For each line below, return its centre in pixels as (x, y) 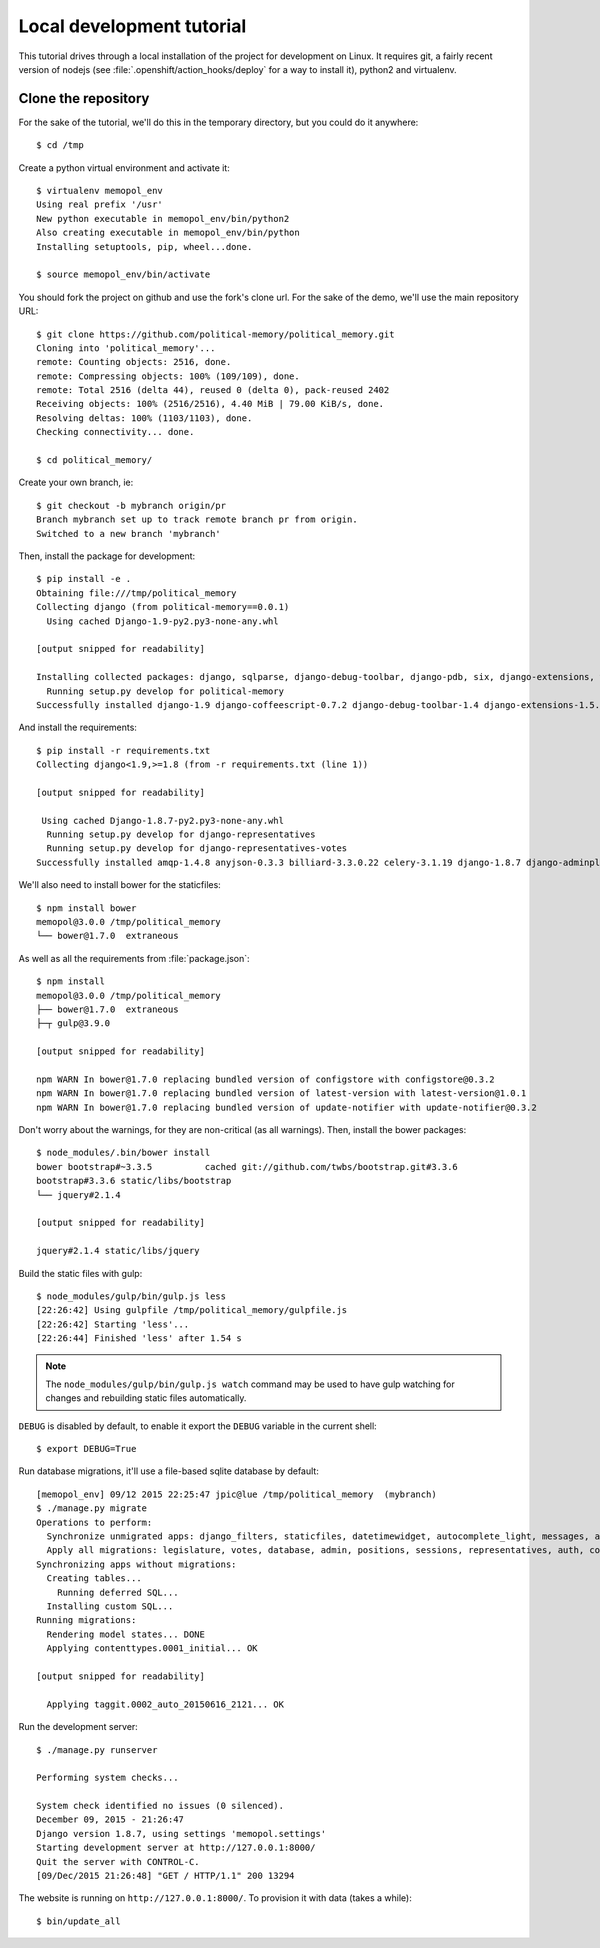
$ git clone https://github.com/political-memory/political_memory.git (215, 334)
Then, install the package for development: (107, 556)
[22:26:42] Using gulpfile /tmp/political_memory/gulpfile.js (192, 1310)
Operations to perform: (94, 1522)
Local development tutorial (132, 26)
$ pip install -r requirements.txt (123, 750)
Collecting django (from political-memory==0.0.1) (163, 607)
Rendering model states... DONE (125, 1634)
